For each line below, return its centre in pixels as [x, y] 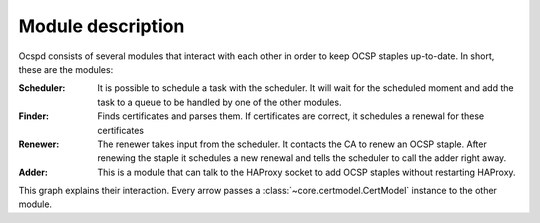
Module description [101, 26]
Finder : [34, 116]
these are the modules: [66, 69]
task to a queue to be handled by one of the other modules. [219, 102]
